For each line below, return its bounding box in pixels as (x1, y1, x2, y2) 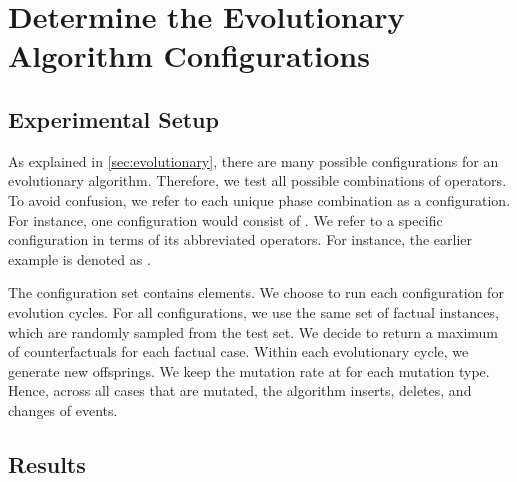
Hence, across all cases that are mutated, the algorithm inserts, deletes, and (8, 380, 472, 401)
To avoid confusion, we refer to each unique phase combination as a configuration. (8, 189, 511, 210)
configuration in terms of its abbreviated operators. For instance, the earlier (8, 229, 473, 250)
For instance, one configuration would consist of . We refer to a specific (8, 209, 443, 230)
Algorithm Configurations (8, 35, 370, 76)
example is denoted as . (8, 248, 151, 269)
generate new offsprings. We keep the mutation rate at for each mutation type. (8, 360, 490, 381)
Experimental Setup (8, 103, 219, 134)
